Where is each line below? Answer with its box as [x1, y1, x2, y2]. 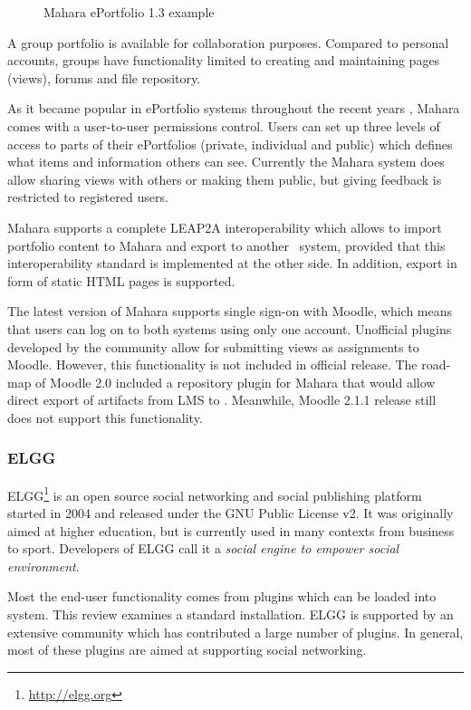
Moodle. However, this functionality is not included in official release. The [7, 355, 418, 374]
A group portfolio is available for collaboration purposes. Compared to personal [7, 33, 449, 52]
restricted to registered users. [7, 187, 168, 206]
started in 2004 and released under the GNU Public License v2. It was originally [7, 503, 454, 522]
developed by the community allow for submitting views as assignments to [7, 337, 419, 356]
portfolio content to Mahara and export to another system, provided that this [7, 235, 446, 254]
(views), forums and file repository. [7, 68, 201, 87]
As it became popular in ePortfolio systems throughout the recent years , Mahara [7, 99, 460, 118]
